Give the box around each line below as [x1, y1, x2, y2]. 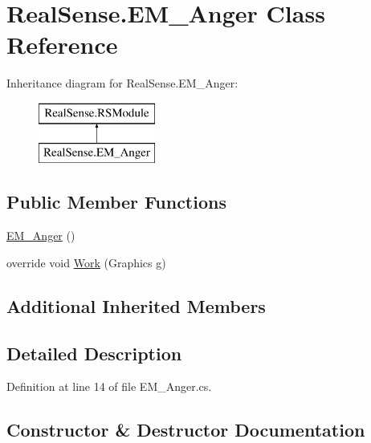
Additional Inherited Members [6, 293, 266, 318]
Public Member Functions [6, 189, 226, 214]
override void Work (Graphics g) [6, 254, 166, 270]
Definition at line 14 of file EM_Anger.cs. [6, 378, 212, 395]
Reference [6, 28, 118, 61]
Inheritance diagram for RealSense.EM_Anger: [6, 75, 238, 91]
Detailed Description [6, 340, 182, 365]
